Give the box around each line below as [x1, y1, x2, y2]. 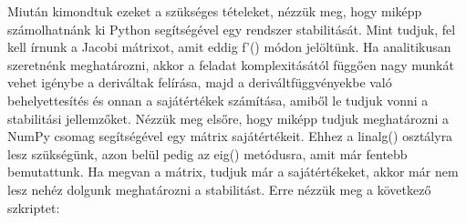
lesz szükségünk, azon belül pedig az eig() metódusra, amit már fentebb [7, 144, 408, 163]
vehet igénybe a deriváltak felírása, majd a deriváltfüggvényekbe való [7, 73, 392, 92]
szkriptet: [7, 198, 60, 217]
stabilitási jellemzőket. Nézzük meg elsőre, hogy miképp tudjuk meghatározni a [7, 108, 450, 127]
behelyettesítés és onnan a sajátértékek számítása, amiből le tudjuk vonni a [7, 90, 429, 109]
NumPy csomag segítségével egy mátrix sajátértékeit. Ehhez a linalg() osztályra [7, 127, 453, 146]
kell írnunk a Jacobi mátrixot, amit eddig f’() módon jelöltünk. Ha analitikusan [7, 37, 451, 56]
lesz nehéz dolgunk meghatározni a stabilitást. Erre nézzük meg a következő [7, 179, 431, 198]
